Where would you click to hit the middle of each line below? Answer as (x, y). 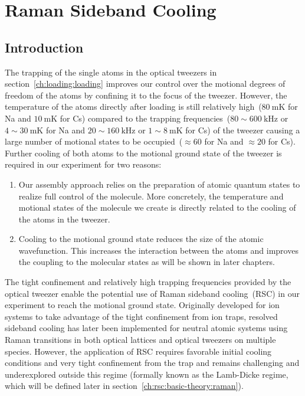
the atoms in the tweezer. (64, 219)
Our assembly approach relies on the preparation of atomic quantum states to (159, 184)
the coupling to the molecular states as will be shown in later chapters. (147, 262)
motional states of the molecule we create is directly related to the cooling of (157, 207)
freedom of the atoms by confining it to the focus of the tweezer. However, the (146, 95)
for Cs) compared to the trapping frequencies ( (145, 118)
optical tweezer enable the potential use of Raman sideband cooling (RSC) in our (152, 293)
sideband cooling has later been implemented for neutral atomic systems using (146, 328)
